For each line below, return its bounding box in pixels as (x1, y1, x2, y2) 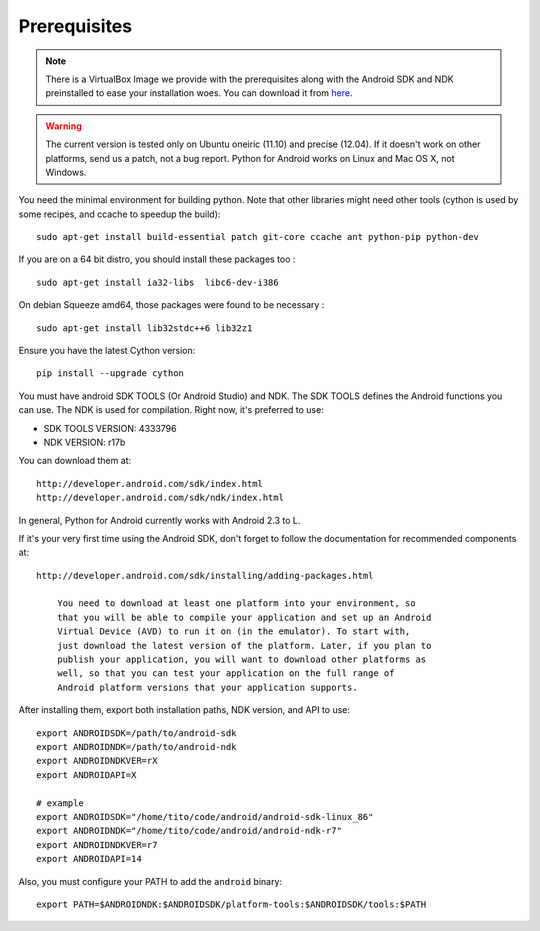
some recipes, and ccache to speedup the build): (18, 208, 221, 220)
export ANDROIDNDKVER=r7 (36, 839, 158, 850)
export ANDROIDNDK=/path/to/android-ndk (36, 741, 237, 752)
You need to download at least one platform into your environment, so (56, 598, 416, 609)
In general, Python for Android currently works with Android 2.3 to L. (18, 514, 301, 526)
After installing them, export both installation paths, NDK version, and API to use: (18, 704, 350, 716)
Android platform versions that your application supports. (56, 681, 359, 693)
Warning (45, 120, 82, 132)
